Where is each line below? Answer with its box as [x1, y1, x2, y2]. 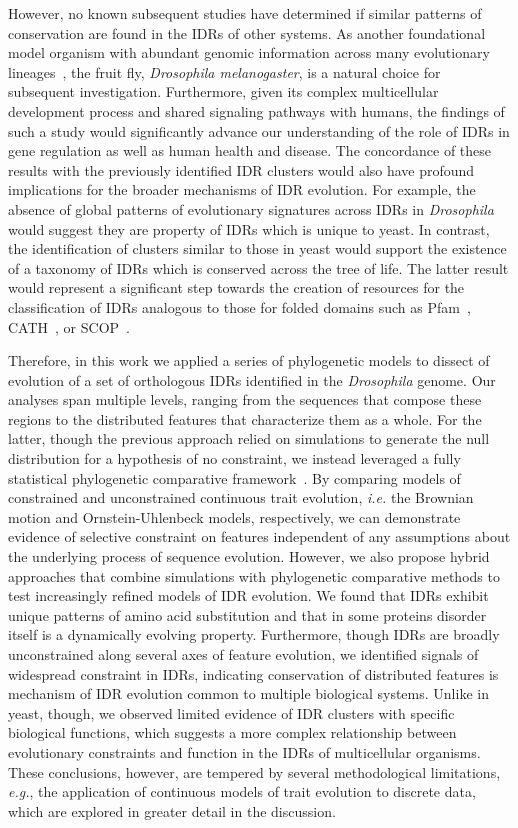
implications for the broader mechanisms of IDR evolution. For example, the [8, 179, 476, 200]
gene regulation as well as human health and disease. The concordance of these [8, 140, 492, 161]
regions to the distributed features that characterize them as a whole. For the [8, 408, 482, 429]
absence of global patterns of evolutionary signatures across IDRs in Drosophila [8, 198, 494, 219]
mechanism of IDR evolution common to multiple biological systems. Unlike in [8, 683, 489, 704]
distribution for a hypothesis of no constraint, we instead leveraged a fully [8, 448, 461, 469]
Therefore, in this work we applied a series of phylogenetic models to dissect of [8, 350, 490, 371]
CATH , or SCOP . [8, 316, 130, 337]
